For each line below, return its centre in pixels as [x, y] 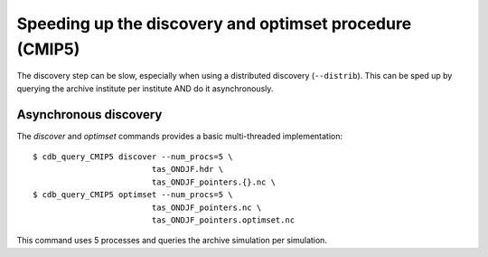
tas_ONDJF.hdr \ [188, 169]
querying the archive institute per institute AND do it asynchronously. [145, 88]
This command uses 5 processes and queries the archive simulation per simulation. [172, 241]
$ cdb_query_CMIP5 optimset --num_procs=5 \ [133, 195]
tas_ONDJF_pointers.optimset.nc [223, 220]
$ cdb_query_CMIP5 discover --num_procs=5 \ [133, 157]
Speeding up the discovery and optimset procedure [214, 24]
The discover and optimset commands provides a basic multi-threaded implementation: [180, 136]
